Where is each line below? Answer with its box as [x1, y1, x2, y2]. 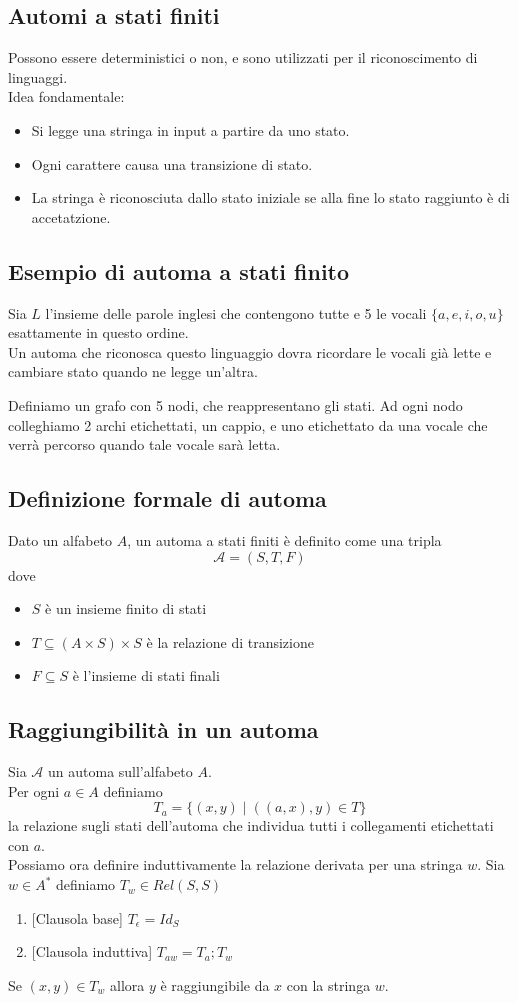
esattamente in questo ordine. [8, 322, 189, 343]
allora [110, 974, 145, 995]
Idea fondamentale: [8, 86, 125, 107]
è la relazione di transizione [146, 631, 314, 652]
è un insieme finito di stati [45, 598, 207, 619]
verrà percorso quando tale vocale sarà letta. [8, 434, 281, 455]
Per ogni [8, 780, 60, 801]
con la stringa [286, 974, 371, 995]
